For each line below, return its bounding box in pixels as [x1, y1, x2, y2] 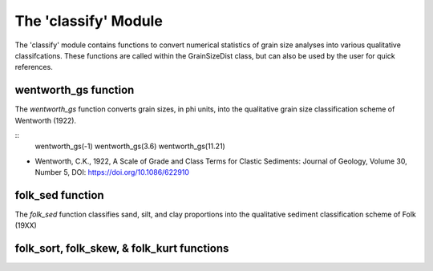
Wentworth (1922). [14, 115, 76, 125]
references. [14, 63, 54, 72]
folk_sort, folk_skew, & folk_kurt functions [14, 241, 229, 256]
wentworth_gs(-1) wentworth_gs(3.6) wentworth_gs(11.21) [34, 141, 226, 152]
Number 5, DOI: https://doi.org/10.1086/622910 [34, 168, 190, 177]
